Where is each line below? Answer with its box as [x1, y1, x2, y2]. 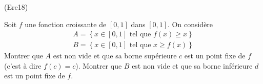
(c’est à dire [4, 60, 42, 71]
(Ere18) [4, 2, 28, 12]
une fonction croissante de [25, 18, 107, 29]
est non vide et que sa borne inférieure [132, 60, 253, 71]
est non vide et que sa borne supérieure [53, 50, 177, 61]
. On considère [168, 18, 213, 29]
